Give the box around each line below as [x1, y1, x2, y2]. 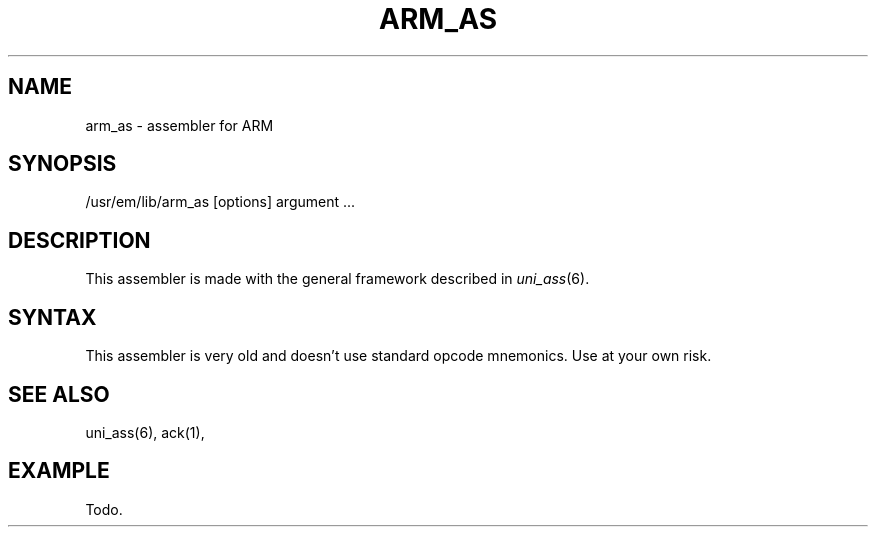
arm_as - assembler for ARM [85, 116, 274, 134]
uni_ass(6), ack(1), [85, 423, 205, 441]
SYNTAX [8, 304, 97, 330]
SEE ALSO [8, 381, 110, 407]
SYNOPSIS [8, 151, 117, 177]
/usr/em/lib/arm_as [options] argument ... [85, 193, 356, 211]
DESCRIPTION [8, 227, 151, 253]
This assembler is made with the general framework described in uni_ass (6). [85, 270, 590, 288]
